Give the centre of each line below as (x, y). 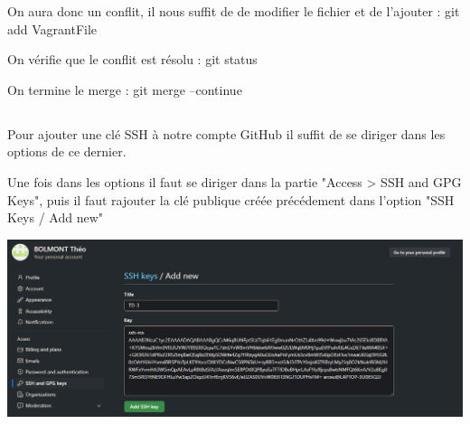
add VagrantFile (52, 28)
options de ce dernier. (67, 151)
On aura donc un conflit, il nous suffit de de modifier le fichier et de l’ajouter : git (234, 11)
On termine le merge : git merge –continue (125, 89)
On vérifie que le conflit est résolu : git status (132, 59)
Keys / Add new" (56, 217)
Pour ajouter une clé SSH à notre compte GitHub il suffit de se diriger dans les (226, 133)
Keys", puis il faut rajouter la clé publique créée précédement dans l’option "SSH (231, 199)
